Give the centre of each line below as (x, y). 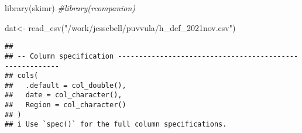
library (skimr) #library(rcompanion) (70, 8)
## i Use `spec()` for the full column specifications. (116, 125)
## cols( (22, 76)
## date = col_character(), (64, 95)
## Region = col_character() (66, 105)
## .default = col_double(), (66, 85)
